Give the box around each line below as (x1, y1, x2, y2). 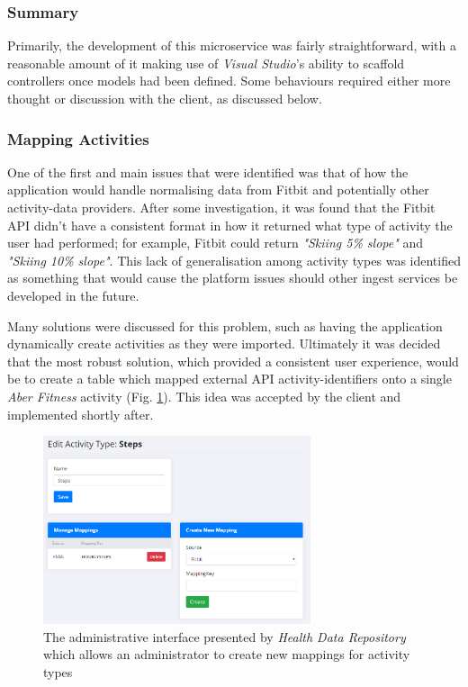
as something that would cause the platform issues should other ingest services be (7, 268, 458, 287)
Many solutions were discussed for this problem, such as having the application (7, 316, 443, 335)
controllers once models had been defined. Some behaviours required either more (7, 71, 451, 90)
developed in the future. (7, 285, 139, 304)
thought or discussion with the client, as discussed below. (7, 89, 322, 107)
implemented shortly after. (7, 404, 154, 423)
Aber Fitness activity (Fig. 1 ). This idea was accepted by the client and (7, 386, 401, 405)
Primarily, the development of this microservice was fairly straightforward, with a (7, 36, 456, 55)
